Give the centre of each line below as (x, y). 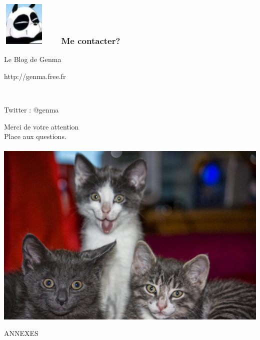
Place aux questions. (35, 136)
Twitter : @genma (31, 109)
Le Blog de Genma (33, 59)
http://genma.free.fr (35, 76)
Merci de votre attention (41, 126)
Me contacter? (91, 40)
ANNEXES (21, 333)
